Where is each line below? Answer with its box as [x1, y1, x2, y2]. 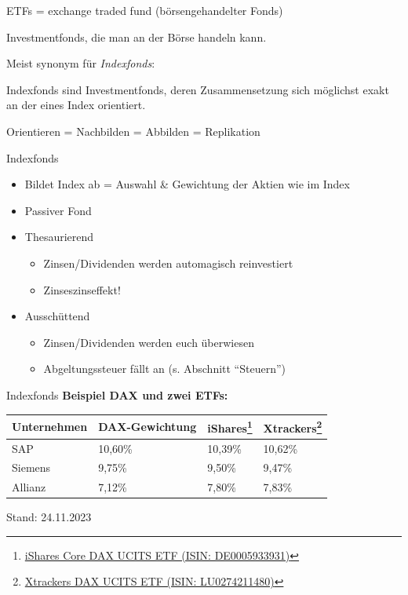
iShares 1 [207, 418, 253, 436]
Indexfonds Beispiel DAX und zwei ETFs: [6, 386, 228, 403]
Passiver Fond [24, 202, 92, 218]
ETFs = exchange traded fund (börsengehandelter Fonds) [6, 2, 283, 18]
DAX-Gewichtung [98, 418, 197, 434]
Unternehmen [12, 418, 88, 434]
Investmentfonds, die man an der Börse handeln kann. [6, 28, 267, 45]
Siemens [12, 459, 51, 476]
